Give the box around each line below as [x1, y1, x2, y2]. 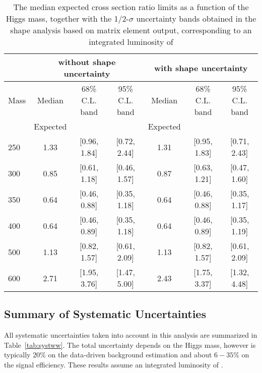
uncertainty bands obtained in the [136, 13, 256, 24]
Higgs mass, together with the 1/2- [6, 13, 129, 24]
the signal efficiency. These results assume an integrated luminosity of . [4, 359, 223, 369]
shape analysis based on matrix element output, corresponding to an [10, 24, 252, 36]
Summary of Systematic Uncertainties [4, 306, 206, 322]
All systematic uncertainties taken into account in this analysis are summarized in [4, 330, 257, 340]
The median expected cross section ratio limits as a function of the [13, 1, 249, 13]
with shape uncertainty [154, 61, 248, 74]
